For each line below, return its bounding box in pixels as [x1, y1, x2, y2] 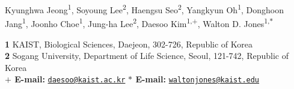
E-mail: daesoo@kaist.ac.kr [14, 73, 126, 85]
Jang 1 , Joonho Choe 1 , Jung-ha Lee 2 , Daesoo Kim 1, [5, 16, 192, 29]
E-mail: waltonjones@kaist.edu [135, 73, 260, 85]
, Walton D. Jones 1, [197, 16, 270, 29]
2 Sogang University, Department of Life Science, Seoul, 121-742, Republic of [5, 49, 289, 62]
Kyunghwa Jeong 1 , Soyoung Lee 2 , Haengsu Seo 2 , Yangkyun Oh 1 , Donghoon [5, 2, 284, 16]
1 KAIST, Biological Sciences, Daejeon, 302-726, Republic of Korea [5, 37, 253, 50]
